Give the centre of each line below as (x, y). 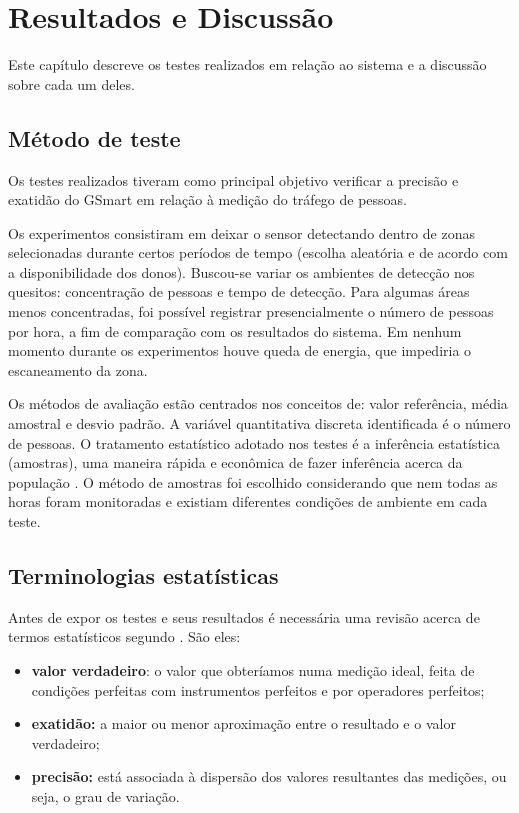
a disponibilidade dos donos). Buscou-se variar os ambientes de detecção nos (241, 271)
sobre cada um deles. (71, 83)
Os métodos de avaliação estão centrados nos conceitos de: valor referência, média (258, 403)
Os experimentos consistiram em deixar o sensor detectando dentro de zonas (241, 232)
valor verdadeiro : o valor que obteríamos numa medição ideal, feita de (253, 670)
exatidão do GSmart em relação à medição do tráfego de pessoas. (208, 199)
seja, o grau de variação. (105, 795)
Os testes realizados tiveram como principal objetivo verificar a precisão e (233, 179)
